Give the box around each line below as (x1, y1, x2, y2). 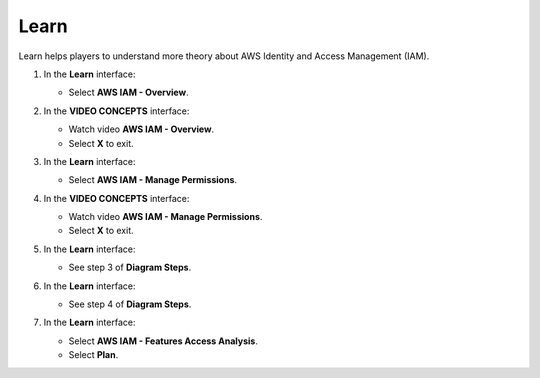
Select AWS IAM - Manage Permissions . (68, 174, 238, 186)
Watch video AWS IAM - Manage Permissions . (68, 211, 263, 223)
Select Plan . (68, 349, 119, 361)
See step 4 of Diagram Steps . (68, 298, 192, 310)
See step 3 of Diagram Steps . (68, 261, 192, 274)
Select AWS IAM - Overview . (68, 86, 189, 99)
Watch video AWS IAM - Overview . (68, 123, 215, 135)
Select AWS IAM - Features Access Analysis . (68, 335, 259, 347)
